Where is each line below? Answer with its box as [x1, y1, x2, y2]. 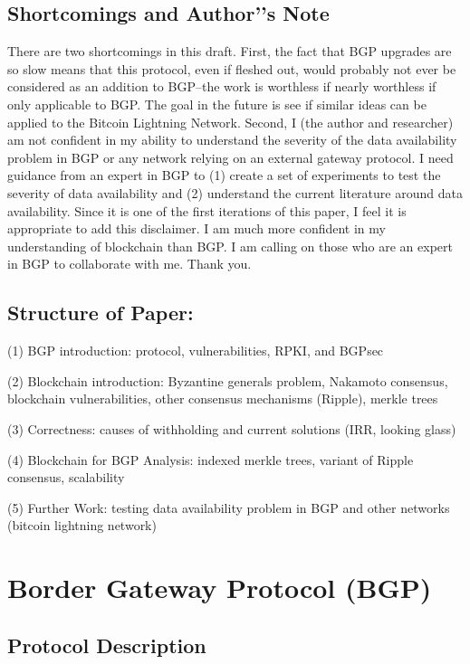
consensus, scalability [7, 468, 125, 487]
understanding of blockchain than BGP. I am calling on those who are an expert [7, 236, 453, 255]
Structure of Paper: [7, 299, 194, 327]
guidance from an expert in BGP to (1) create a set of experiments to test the [7, 166, 441, 185]
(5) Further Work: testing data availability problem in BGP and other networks [7, 498, 450, 517]
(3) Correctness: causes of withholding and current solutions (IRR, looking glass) [7, 419, 456, 438]
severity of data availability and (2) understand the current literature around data [7, 183, 463, 202]
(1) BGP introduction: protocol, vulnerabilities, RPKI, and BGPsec [7, 341, 384, 360]
